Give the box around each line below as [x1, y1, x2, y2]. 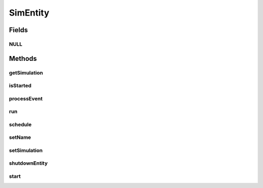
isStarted [9, 82, 32, 89]
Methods [9, 54, 37, 63]
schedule [9, 121, 32, 128]
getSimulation [9, 69, 43, 76]
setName [9, 134, 31, 141]
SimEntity [9, 7, 50, 18]
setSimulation [9, 147, 43, 153]
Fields [9, 26, 28, 34]
